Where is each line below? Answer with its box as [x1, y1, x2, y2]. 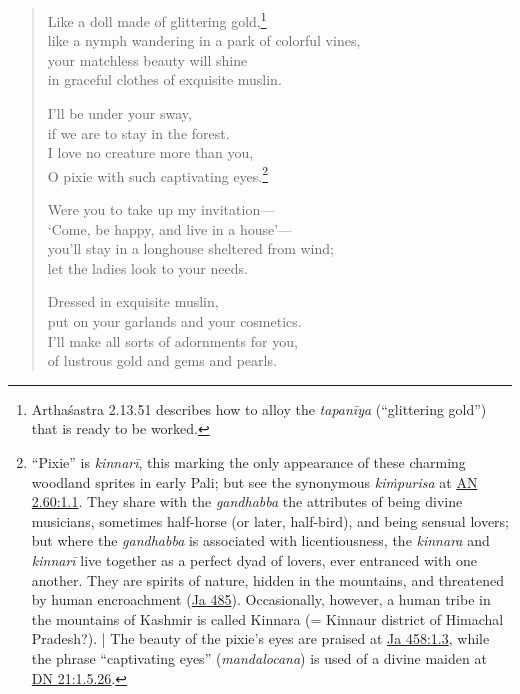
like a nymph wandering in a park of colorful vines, [47, 30, 361, 51]
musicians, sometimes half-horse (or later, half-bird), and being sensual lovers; [31, 510, 509, 531]
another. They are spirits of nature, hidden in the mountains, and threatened [31, 569, 505, 590]
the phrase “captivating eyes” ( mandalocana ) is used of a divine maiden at [31, 647, 487, 668]
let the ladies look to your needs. [47, 257, 248, 278]
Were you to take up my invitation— [47, 199, 275, 220]
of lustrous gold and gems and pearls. [47, 350, 277, 371]
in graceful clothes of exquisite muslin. [47, 69, 282, 90]
